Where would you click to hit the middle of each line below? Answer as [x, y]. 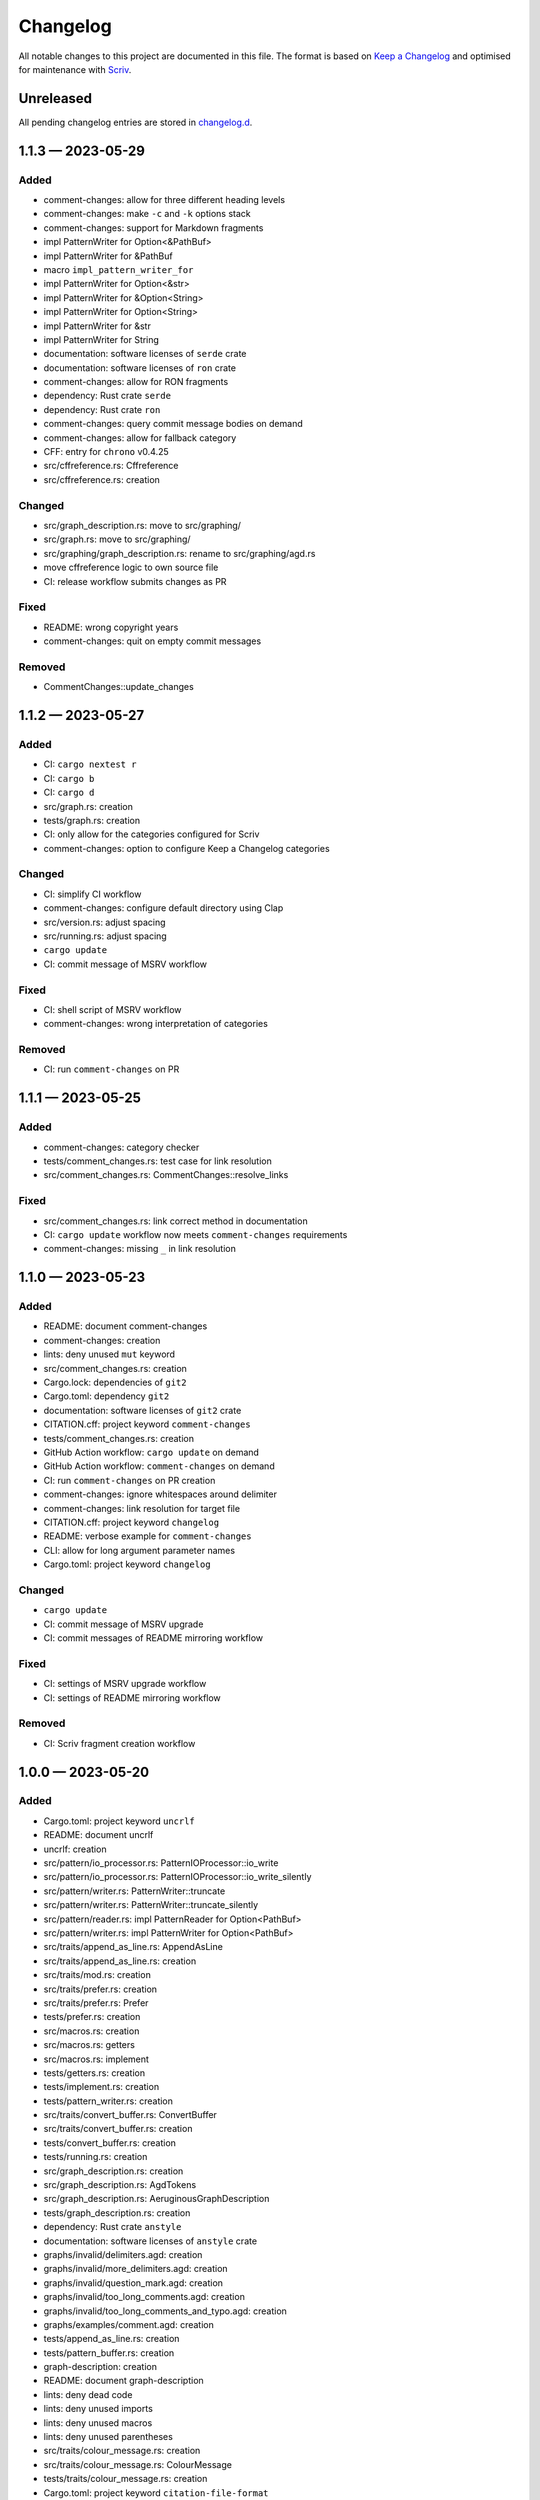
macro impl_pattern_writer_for [118, 269]
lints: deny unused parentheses [108, 2437]
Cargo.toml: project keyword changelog [127, 1564]
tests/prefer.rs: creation [92, 2017]
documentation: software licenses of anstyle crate [150, 2241]
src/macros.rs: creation [91, 2031]
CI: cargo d [69, 792]
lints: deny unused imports [98, 2409]
